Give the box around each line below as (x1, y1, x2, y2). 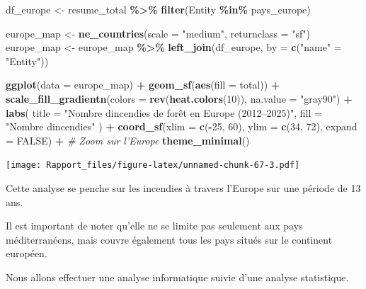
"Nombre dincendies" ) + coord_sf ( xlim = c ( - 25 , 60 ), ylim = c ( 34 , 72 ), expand (6, 119, 358, 134)
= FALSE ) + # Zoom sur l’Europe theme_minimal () (6, 132, 250, 147)
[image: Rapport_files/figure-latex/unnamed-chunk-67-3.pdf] (6, 160, 300, 171)
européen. (6, 246, 47, 261)
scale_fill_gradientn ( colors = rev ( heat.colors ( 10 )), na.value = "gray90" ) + (6, 91, 353, 106)
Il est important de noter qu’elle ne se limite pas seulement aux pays (6, 218, 303, 233)
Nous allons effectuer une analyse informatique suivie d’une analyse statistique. (6, 269, 349, 284)
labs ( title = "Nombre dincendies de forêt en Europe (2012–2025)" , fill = (6, 105, 322, 120)
